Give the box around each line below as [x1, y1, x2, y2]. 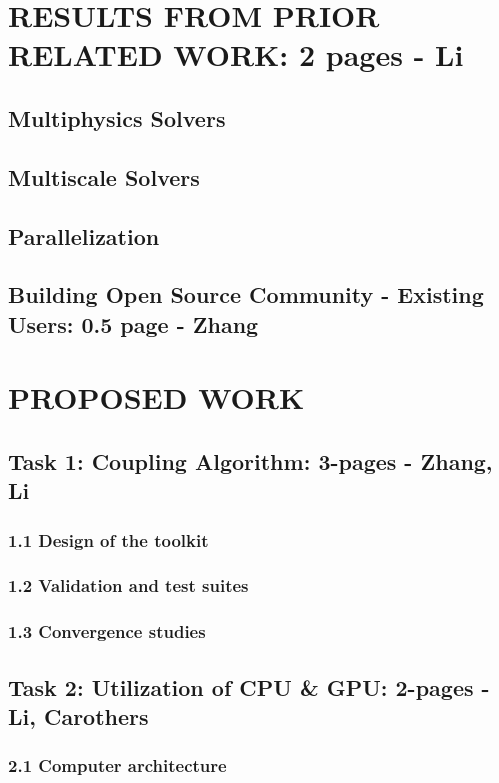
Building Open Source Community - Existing [8, 279, 484, 310]
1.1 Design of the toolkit [8, 527, 209, 552]
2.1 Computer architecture [8, 753, 227, 778]
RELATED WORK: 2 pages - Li [8, 34, 464, 75]
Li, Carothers [8, 700, 149, 731]
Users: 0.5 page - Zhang [8, 308, 259, 339]
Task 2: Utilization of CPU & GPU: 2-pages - [8, 671, 490, 702]
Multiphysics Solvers [8, 102, 226, 133]
